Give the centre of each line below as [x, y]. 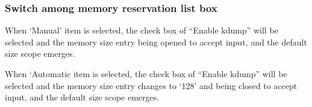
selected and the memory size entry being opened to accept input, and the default [156, 42]
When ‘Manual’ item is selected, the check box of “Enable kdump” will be [142, 30]
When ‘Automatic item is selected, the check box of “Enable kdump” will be [146, 74]
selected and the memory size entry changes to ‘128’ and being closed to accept [151, 85]
